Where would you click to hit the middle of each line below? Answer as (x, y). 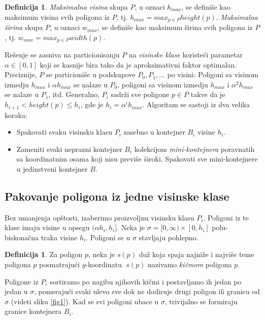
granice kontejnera (33, 311)
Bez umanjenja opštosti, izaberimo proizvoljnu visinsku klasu (100, 217)
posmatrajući (59, 264)
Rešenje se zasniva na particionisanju (62, 55)
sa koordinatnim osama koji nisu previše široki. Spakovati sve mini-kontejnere (137, 159)
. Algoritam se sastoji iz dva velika (196, 104)
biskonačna (22, 237)
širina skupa (24, 27)
